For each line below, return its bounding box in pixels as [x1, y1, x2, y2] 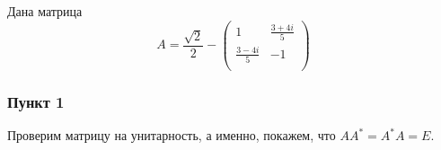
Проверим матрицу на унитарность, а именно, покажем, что [7, 126, 336, 145]
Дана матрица [7, 2, 83, 20]
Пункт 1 [7, 91, 65, 113]
